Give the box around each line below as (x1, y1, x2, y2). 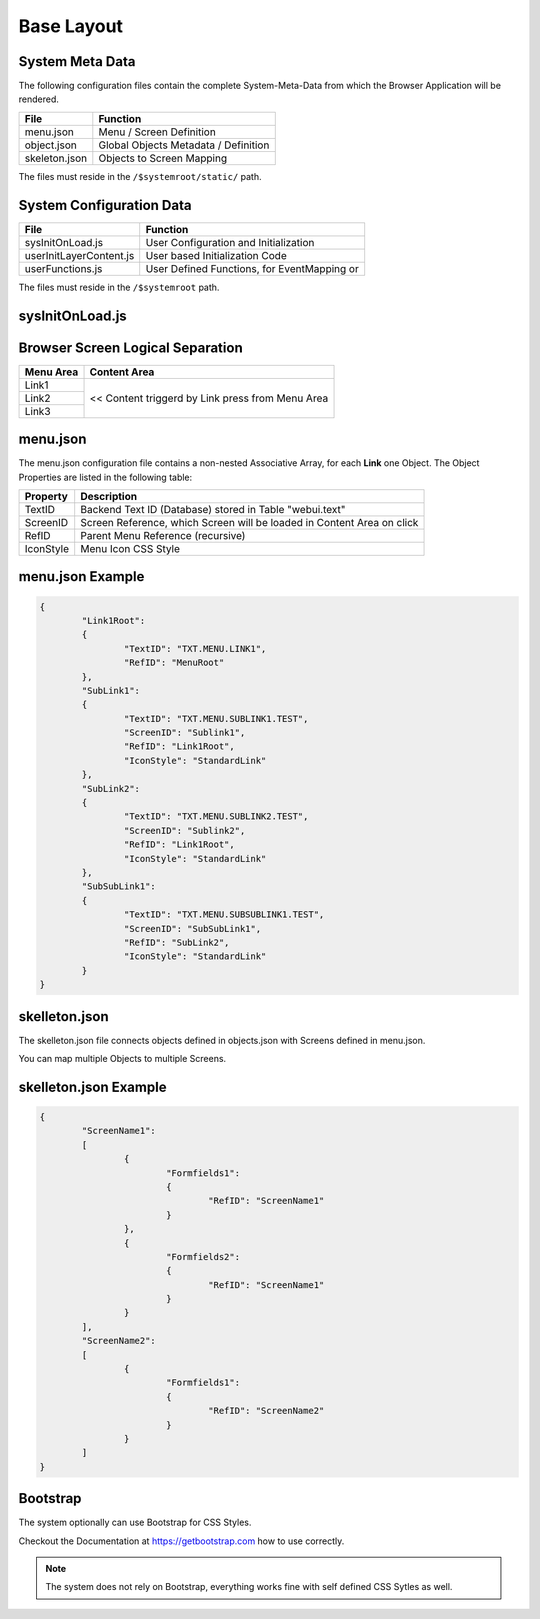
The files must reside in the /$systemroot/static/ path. (18, 170, 262, 182)
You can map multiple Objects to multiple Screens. (18, 1053, 227, 1065)
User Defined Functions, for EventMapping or (145, 261, 359, 275)
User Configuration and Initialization (145, 235, 315, 249)
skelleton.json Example (18, 1078, 167, 1095)
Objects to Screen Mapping (98, 151, 228, 165)
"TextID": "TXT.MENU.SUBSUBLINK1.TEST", (123, 909, 325, 920)
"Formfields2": (165, 1251, 240, 1262)
